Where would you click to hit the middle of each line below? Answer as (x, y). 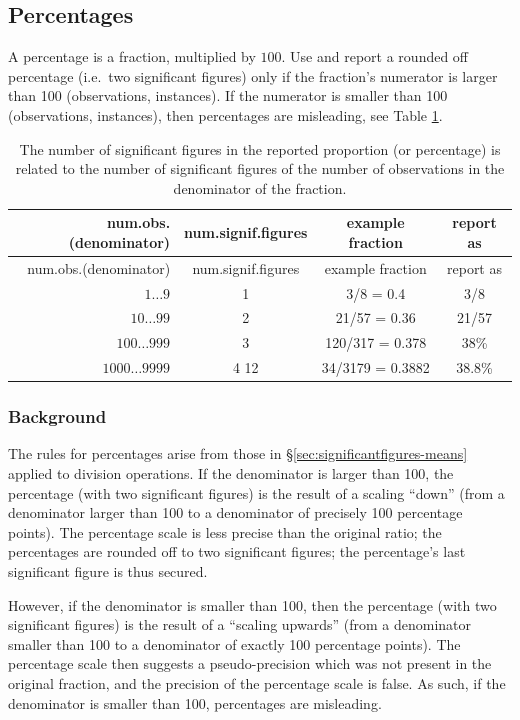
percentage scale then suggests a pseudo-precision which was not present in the (250, 663)
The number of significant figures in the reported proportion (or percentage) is (260, 148)
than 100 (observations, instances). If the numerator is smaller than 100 (228, 95)
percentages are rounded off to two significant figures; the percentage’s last (237, 551)
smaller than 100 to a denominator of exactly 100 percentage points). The (234, 643)
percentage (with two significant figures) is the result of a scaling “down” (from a (256, 492)
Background (57, 416)
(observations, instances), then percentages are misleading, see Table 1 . (225, 114)
